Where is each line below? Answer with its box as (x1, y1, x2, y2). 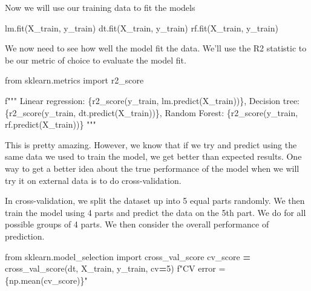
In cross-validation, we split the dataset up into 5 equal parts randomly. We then (5, 194, 305, 207)
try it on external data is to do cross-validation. (5, 174, 182, 186)
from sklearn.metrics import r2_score (5, 74, 144, 87)
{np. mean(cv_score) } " (5, 273, 88, 286)
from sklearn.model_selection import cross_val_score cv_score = (5, 250, 250, 263)
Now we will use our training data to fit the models (5, 1, 195, 13)
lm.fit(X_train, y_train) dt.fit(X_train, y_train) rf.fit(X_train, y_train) (5, 21, 278, 34)
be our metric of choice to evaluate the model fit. (5, 53, 186, 66)
